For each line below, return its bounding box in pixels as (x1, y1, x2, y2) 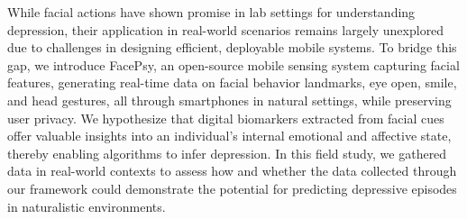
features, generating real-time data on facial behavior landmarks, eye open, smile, (7, 73, 457, 92)
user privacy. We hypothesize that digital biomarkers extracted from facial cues (7, 108, 444, 127)
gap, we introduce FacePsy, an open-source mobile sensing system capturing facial (7, 55, 460, 74)
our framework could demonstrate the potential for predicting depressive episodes (7, 178, 457, 197)
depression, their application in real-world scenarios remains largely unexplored (7, 20, 444, 39)
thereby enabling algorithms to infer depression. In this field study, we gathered (7, 143, 447, 162)
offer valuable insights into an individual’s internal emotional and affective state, (7, 126, 452, 145)
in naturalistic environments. (7, 196, 166, 215)
